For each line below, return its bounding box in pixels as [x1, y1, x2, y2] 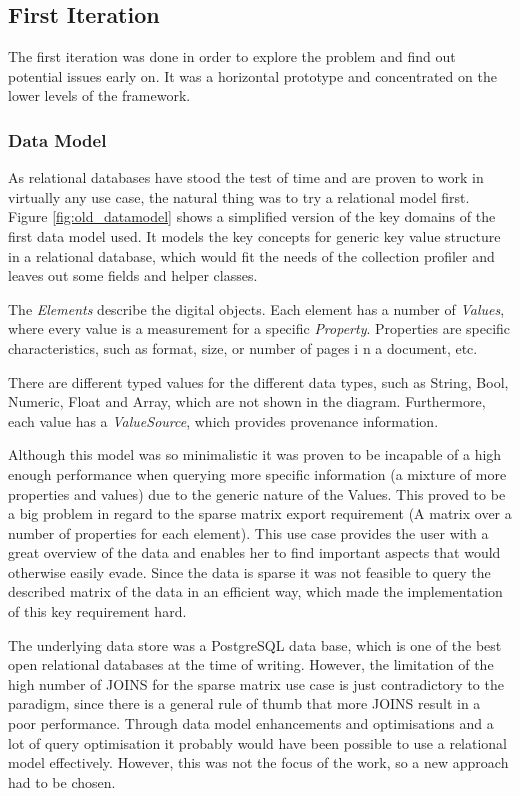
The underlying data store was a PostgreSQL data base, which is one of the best [8, 634, 502, 655]
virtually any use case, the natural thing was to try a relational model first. [8, 186, 470, 207]
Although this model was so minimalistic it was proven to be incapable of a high [8, 444, 502, 465]
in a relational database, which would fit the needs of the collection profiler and [8, 245, 495, 266]
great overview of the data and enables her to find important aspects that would [8, 542, 501, 563]
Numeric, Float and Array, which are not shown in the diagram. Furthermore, [8, 391, 486, 412]
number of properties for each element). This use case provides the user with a [8, 522, 489, 543]
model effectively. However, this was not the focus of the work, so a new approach [8, 752, 509, 773]
